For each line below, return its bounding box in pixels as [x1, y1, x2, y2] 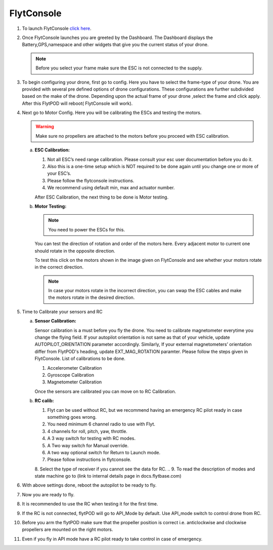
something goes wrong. [47, 414, 97, 420]
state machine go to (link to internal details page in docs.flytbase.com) [34, 473, 181, 479]
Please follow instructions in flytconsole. [47, 456, 131, 463]
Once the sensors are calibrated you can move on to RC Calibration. [34, 388, 176, 395]
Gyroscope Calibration [47, 372, 95, 378]
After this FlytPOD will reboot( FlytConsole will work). [22, 100, 133, 106]
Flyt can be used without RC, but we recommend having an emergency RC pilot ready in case [47, 407, 242, 413]
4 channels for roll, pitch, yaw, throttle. [47, 428, 127, 434]
